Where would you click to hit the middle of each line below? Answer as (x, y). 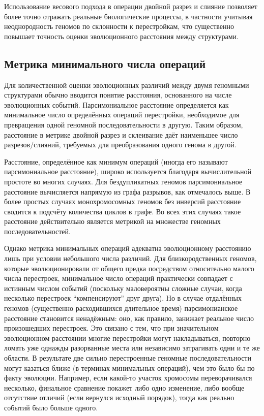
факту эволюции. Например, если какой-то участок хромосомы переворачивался (128, 378)
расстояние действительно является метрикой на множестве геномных (112, 221)
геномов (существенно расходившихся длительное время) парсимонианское (121, 308)
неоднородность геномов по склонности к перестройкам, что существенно (119, 26)
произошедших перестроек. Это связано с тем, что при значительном (111, 328)
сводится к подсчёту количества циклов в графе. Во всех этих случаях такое (123, 211)
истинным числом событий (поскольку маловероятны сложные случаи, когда (123, 288)
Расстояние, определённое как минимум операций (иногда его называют (116, 161)
